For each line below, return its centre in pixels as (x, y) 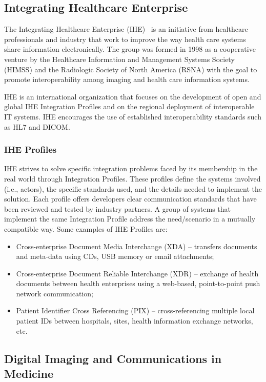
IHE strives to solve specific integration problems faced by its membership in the (131, 168)
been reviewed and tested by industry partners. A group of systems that (118, 208)
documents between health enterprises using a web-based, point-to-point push (138, 283)
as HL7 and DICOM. (37, 126)
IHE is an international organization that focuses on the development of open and (133, 96)
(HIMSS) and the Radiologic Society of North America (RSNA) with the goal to (131, 69)
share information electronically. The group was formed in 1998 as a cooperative (130, 49)
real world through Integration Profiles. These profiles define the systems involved (132, 178)
